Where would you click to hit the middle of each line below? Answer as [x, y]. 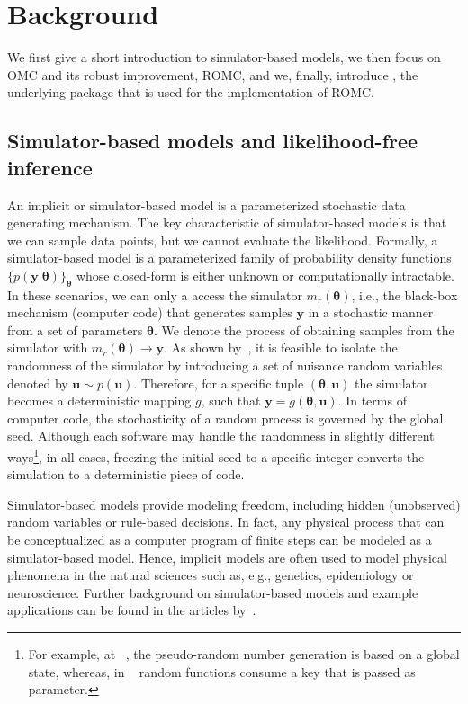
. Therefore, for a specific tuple [219, 383]
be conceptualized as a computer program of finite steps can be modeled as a [220, 540]
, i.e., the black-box [405, 294]
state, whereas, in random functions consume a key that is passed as [222, 671]
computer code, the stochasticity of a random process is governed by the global [225, 418]
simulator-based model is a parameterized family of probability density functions [229, 258]
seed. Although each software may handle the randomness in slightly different [221, 436]
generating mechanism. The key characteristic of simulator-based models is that [227, 223]
